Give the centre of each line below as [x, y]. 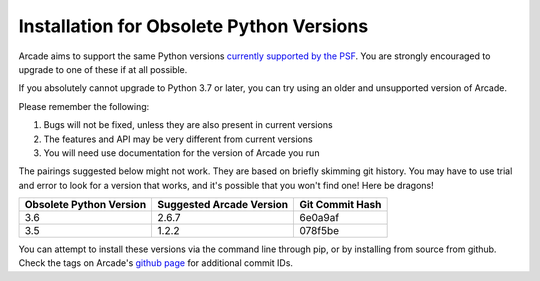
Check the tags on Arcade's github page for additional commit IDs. [156, 263]
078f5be [319, 231]
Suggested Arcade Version [223, 205]
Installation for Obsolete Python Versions [193, 26]
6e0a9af [319, 218]
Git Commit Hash [340, 205]
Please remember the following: [84, 106]
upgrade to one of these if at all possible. [103, 69]
